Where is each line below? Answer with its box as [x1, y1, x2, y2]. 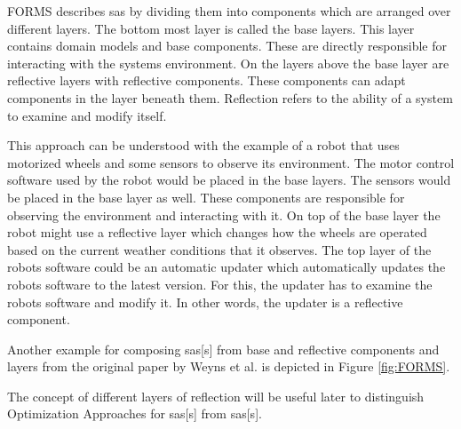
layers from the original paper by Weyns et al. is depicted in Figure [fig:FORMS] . [7, 357, 450, 376]
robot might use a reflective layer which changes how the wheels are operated [7, 223, 427, 242]
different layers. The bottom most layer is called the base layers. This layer [7, 19, 415, 37]
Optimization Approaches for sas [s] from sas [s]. [7, 404, 262, 423]
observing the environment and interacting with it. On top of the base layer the [7, 205, 441, 224]
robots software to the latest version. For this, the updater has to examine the [7, 274, 433, 293]
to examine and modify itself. [7, 106, 167, 124]
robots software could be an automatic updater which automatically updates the [7, 258, 446, 276]
